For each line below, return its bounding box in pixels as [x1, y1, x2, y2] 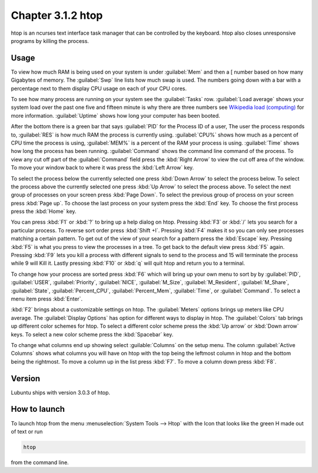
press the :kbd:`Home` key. [11, 208, 77, 215]
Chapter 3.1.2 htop [11, 9, 103, 22]
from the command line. [11, 459, 69, 466]
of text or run [11, 428, 43, 435]
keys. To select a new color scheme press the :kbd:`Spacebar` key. [11, 331, 174, 338]
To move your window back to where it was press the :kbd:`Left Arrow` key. [11, 164, 194, 171]
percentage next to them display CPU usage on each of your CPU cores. [11, 85, 187, 92]
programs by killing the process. [11, 37, 90, 44]
